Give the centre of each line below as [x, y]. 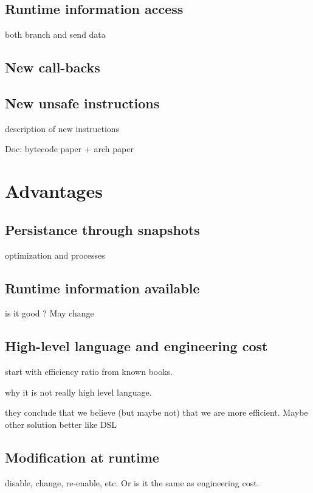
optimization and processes [55, 255]
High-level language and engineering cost [136, 346]
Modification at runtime [82, 457]
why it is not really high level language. [78, 392]
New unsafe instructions [82, 103]
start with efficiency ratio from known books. [89, 372]
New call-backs [53, 67]
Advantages [54, 191]
